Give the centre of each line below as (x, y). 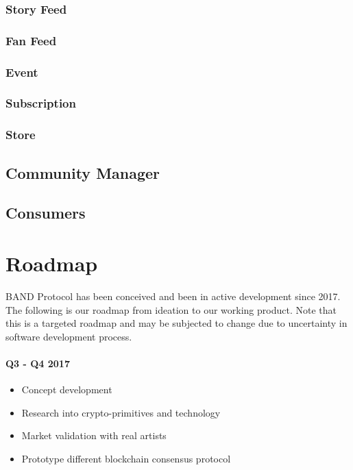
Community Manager (83, 172)
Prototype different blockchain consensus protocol (126, 458)
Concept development (67, 389)
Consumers (46, 213)
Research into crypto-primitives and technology (121, 412)
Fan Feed (31, 40)
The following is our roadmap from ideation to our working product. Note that (171, 309)
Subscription (41, 103)
